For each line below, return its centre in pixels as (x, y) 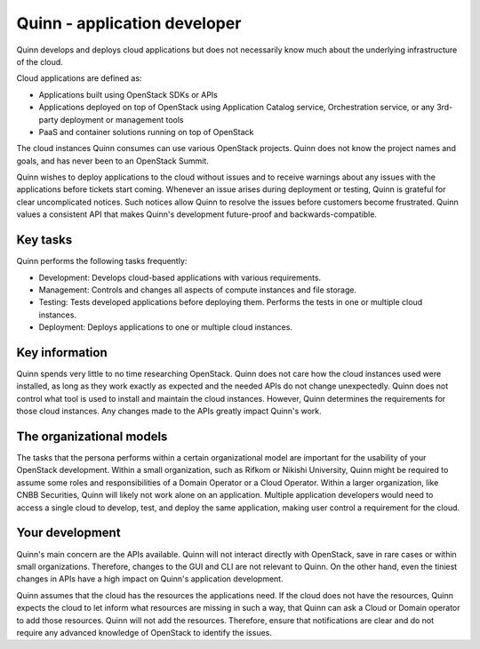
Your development (68, 533)
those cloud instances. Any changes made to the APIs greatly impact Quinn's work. (169, 411)
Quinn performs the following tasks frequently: (102, 261)
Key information (62, 353)
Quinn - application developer (129, 23)
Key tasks (44, 240)
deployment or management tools (122, 119)
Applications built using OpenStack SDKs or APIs (128, 94)
